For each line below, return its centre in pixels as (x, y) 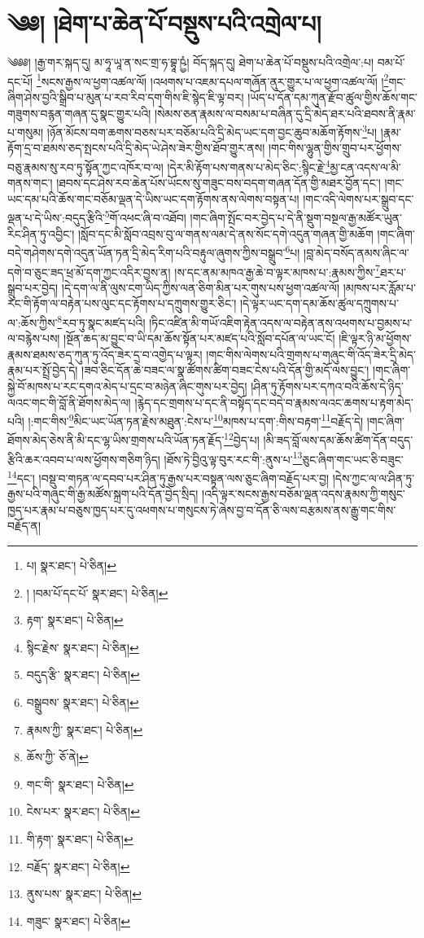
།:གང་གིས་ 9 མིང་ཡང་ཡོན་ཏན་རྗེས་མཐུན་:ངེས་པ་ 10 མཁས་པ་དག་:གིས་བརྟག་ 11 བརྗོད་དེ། (196, 420)
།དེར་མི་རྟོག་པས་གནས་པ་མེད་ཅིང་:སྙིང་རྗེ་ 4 (249, 166)
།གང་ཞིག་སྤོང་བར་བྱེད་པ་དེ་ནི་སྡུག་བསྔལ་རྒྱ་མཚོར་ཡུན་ (296, 218)
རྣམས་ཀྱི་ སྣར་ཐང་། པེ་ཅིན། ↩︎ (85, 729)
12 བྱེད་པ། (242, 439)
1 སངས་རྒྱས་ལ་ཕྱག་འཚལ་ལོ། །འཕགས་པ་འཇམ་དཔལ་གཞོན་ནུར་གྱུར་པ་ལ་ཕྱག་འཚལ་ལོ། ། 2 (212, 80)
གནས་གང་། (30, 183)
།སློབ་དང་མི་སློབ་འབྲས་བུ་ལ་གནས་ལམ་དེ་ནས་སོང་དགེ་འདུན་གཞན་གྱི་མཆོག (225, 233)
